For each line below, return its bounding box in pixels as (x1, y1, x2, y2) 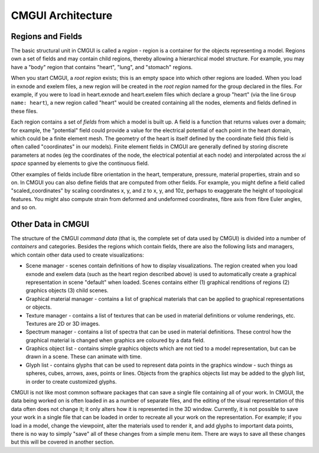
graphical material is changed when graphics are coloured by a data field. (25, 336, 205, 344)
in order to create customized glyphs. (25, 378, 118, 385)
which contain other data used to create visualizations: (11, 251, 144, 258)
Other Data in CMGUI (11, 219, 90, 229)
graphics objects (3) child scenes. (25, 287, 109, 294)
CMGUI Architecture (11, 9, 113, 22)
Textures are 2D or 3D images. (25, 320, 100, 327)
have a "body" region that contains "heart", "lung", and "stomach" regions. (11, 63, 193, 70)
